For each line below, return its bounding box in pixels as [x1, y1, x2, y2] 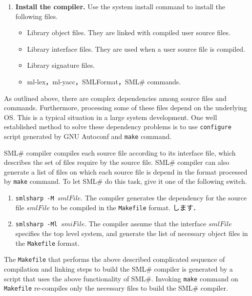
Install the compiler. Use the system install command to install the [15, 1, 226, 11]
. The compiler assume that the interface [84, 218, 207, 229]
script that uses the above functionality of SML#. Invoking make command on [4, 273, 238, 283]
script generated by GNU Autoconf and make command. [4, 131, 172, 141]
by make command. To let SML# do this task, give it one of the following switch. [4, 176, 247, 186]
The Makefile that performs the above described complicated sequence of [4, 254, 225, 264]
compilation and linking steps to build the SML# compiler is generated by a [4, 263, 233, 274]
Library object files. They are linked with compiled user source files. [27, 27, 231, 38]
